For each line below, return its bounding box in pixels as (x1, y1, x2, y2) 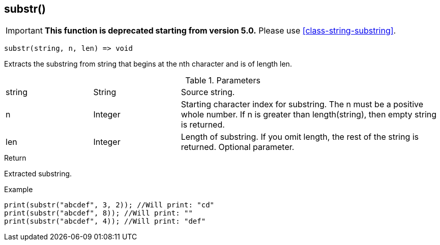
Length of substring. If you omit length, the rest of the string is (181, 132, 419, 142)
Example (4, 185, 33, 194)
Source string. (181, 87, 235, 98)
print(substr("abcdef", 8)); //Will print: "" (4, 209, 193, 218)
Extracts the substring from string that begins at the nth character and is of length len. (4, 59, 292, 69)
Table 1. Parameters (185, 75, 260, 86)
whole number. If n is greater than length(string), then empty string (181, 109, 437, 120)
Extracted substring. (4, 169, 72, 178)
